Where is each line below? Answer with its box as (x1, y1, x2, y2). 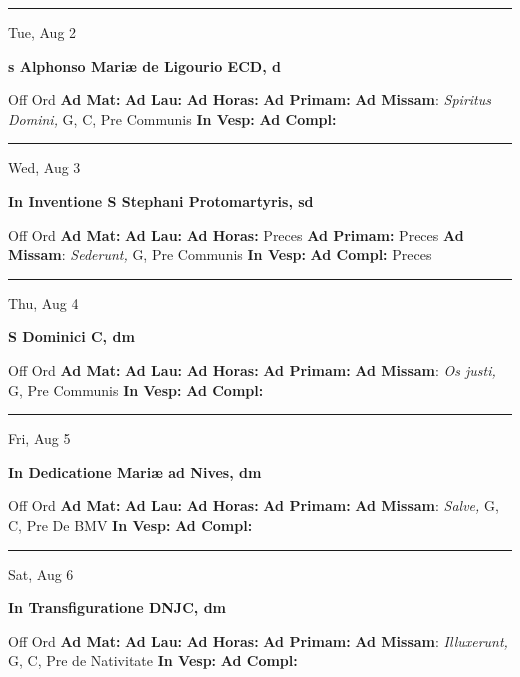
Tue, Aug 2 (8, 22, 77, 42)
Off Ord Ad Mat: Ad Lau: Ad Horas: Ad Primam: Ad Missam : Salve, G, (8, 495, 499, 516)
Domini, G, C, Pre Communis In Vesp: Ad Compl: (8, 108, 337, 129)
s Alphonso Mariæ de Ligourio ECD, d (8, 55, 281, 76)
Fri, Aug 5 (8, 428, 71, 449)
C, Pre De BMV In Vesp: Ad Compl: (8, 514, 253, 535)
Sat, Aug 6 (8, 563, 74, 584)
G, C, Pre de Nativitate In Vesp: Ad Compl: (8, 650, 298, 671)
